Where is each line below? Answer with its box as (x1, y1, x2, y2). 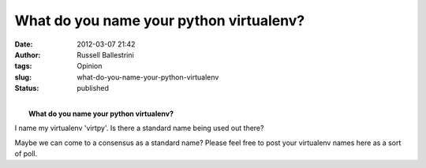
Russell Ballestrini (77, 50, 134, 59)
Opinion (77, 62, 103, 71)
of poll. (14, 149, 38, 159)
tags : (14, 62, 32, 71)
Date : (14, 39, 33, 49)
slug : (14, 72, 32, 82)
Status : (14, 84, 39, 93)
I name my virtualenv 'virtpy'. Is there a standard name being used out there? (14, 123, 264, 133)
